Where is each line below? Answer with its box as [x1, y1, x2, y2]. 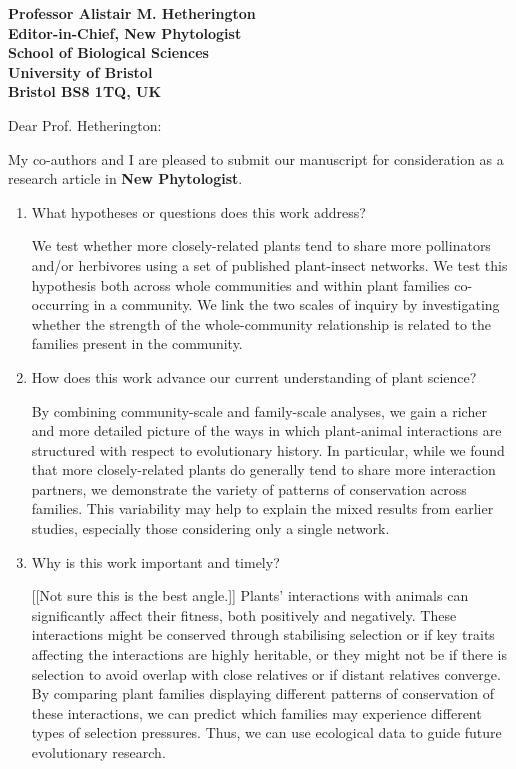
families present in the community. [31, 333, 243, 354]
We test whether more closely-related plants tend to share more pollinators [31, 235, 491, 256]
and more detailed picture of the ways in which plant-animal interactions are [31, 420, 502, 441]
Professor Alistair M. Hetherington [8, 3, 256, 23]
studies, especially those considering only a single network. [31, 518, 390, 539]
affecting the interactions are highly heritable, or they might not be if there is [31, 644, 507, 665]
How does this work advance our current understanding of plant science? [31, 366, 477, 387]
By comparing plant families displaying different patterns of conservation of [31, 683, 495, 704]
